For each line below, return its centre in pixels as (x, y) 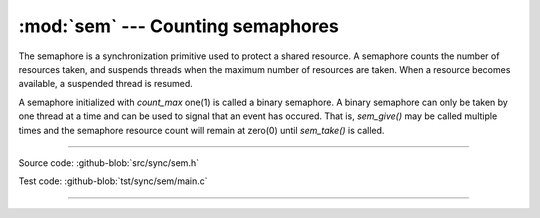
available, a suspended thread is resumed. (106, 84)
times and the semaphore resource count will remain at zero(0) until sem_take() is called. (201, 130)
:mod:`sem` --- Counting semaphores (178, 26)
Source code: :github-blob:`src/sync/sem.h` (109, 162)
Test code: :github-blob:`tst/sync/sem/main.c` (113, 181)
